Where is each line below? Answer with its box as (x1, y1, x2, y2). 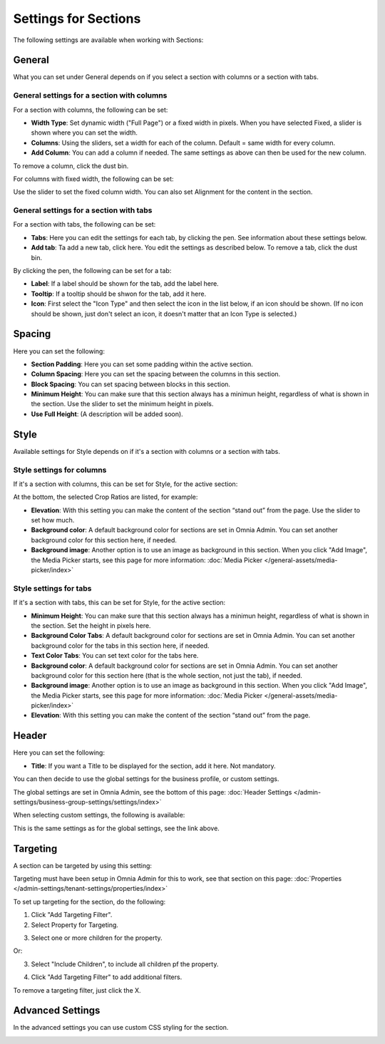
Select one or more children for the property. (31, 934, 163, 942)
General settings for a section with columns (13, 91, 168, 100)
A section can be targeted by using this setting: (13, 861, 153, 869)
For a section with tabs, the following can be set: (13, 220, 156, 229)
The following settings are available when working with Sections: (13, 36, 204, 44)
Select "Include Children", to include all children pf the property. (31, 959, 219, 968)
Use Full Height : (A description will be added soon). (31, 410, 183, 418)
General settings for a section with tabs (13, 205, 153, 215)
